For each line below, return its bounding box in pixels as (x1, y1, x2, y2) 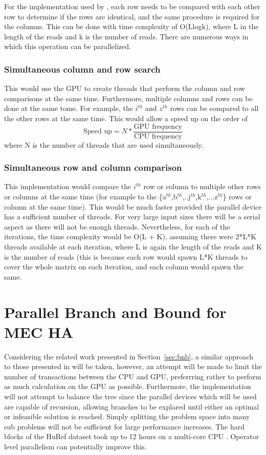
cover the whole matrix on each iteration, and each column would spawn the (4, 261, 243, 272)
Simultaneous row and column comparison (4, 161, 182, 174)
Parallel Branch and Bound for (4, 301, 227, 322)
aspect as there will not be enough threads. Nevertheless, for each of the (4, 221, 230, 232)
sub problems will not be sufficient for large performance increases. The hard (4, 421, 245, 431)
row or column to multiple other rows (143, 181, 261, 192)
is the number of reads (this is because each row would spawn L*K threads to (4, 251, 248, 262)
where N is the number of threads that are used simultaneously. (4, 139, 204, 150)
